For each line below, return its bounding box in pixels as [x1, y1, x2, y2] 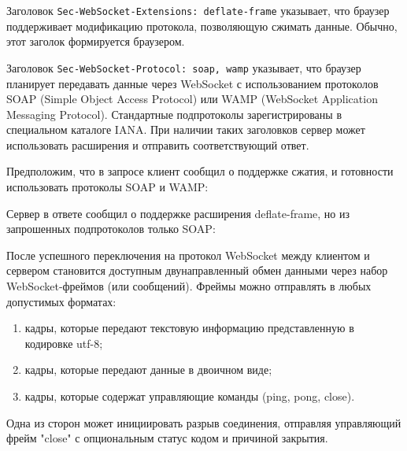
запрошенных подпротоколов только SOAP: [6, 220, 216, 237]
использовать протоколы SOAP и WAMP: [6, 179, 209, 195]
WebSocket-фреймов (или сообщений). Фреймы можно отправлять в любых [6, 278, 372, 294]
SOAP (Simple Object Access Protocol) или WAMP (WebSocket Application [6, 91, 378, 107]
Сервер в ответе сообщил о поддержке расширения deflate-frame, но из [6, 205, 350, 221]
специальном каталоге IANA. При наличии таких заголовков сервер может [6, 121, 365, 138]
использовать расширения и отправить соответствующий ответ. [6, 136, 309, 153]
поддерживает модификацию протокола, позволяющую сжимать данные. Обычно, [6, 17, 398, 34]
